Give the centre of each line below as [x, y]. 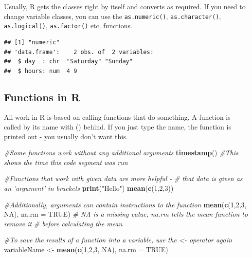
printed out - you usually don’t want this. [66, 136]
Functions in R [42, 97]
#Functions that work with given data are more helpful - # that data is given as [123, 178]
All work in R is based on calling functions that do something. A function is [117, 117]
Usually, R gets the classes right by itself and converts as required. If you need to [125, 6]
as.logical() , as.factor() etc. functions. [68, 26]
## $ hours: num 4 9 [41, 71]
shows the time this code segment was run [66, 162]
